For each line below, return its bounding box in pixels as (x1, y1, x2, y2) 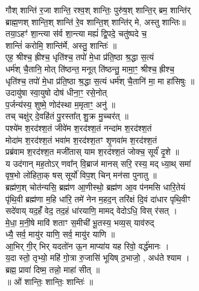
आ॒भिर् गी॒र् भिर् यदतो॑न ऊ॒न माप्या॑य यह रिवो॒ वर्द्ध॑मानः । (5, 239, 169, 252)
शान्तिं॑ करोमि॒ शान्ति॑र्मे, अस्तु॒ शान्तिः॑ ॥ (5, 39, 117, 51)
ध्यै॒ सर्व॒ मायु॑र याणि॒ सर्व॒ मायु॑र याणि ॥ (5, 228, 115, 240)
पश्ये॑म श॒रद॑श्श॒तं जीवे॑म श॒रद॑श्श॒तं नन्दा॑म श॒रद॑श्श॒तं (5, 121, 152, 134)
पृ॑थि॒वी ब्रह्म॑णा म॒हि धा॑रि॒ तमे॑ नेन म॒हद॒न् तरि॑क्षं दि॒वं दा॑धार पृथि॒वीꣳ (5, 192, 191, 205)
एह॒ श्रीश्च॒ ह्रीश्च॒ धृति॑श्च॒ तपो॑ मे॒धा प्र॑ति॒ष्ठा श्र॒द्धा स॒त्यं (5, 51, 154, 63)
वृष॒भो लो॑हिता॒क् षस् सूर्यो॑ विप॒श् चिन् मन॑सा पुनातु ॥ (5, 169, 157, 181)
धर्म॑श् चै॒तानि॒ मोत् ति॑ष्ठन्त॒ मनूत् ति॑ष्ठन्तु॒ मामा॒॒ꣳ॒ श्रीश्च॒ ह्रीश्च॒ (5, 62, 174, 75)
